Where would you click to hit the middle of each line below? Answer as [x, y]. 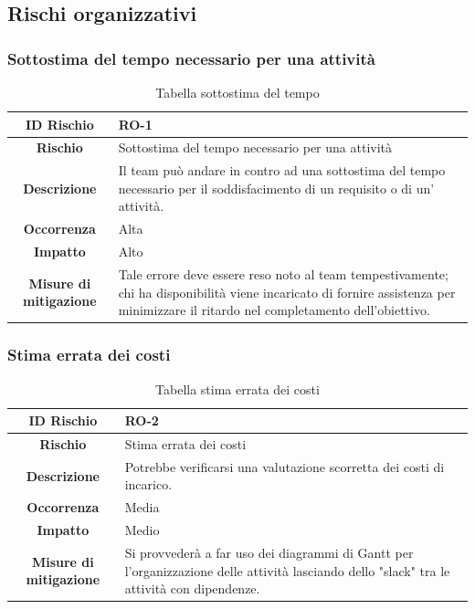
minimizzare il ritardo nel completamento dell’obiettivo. [274, 310]
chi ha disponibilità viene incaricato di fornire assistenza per [287, 292]
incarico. [148, 484]
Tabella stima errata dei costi [237, 388]
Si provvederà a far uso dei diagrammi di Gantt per [269, 552]
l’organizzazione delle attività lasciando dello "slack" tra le [287, 570]
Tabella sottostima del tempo [237, 92]
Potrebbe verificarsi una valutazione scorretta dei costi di [285, 466]
